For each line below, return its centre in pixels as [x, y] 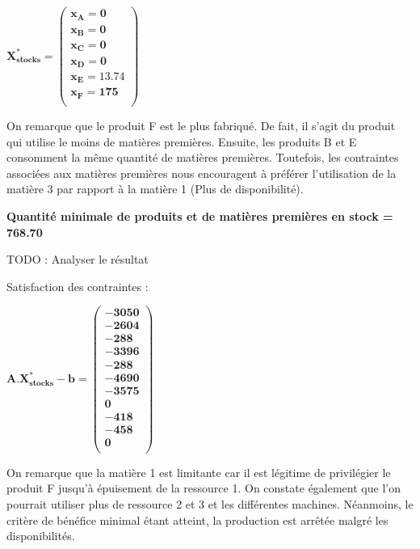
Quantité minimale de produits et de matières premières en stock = [200, 215]
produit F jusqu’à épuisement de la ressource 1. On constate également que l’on [204, 488]
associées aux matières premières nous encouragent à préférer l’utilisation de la [202, 173]
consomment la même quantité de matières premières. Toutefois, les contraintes [203, 157]
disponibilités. [41, 536]
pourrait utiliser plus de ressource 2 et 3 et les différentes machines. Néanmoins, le [210, 503]
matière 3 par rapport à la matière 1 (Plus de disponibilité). [155, 189]
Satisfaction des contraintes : [78, 286]
